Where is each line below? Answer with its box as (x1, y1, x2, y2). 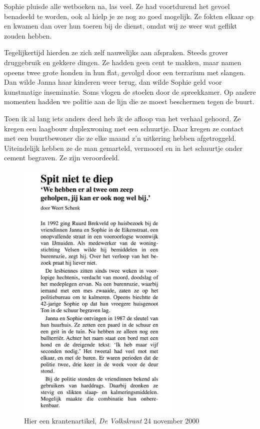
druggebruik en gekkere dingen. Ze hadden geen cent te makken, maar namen (4, 57, 241, 67)
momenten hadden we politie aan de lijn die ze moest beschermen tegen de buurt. (4, 96, 254, 107)
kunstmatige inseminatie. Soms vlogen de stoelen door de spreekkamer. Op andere (4, 86, 256, 97)
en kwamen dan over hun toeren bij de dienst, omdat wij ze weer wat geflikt (4, 21, 237, 31)
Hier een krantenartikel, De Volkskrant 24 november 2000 (24, 415, 199, 425)
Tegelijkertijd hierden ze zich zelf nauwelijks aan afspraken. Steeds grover (4, 47, 228, 58)
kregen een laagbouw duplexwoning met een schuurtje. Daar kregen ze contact (4, 123, 244, 133)
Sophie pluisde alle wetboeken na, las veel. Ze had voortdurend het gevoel (4, 1, 230, 11)
